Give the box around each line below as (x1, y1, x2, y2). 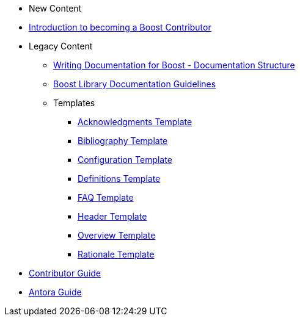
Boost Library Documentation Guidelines (53, 79, 216, 89)
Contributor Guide (29, 268, 101, 278)
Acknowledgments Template (78, 117, 192, 127)
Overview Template (78, 230, 156, 240)
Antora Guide (29, 287, 82, 297)
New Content (29, 3, 82, 13)
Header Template (78, 211, 147, 222)
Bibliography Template (78, 135, 168, 146)
